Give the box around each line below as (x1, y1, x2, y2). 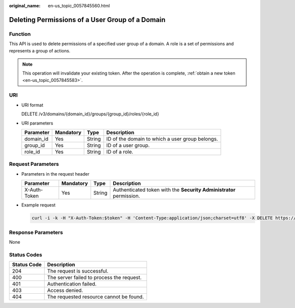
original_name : (9, 3, 41, 8)
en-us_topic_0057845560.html (48, 3, 110, 8)
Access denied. (47, 287, 83, 294)
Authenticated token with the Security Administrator (113, 186, 236, 193)
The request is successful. (47, 268, 109, 275)
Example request (21, 202, 56, 208)
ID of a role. (106, 149, 134, 155)
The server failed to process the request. (47, 274, 142, 281)
